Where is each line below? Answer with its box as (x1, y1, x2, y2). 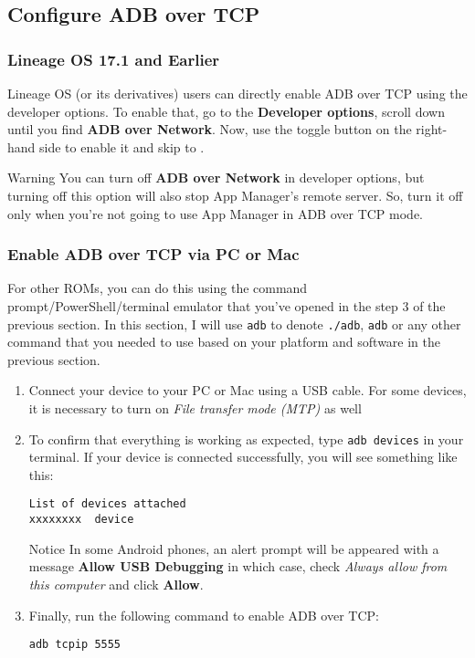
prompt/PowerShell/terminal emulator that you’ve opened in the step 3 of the (7, 296, 446, 315)
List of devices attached (28, 497, 186, 511)
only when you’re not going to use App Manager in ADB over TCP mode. (7, 204, 423, 223)
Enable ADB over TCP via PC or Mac (7, 243, 300, 266)
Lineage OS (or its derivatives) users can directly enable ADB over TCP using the (7, 84, 468, 102)
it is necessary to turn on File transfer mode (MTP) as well (28, 399, 362, 417)
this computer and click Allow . (28, 574, 204, 593)
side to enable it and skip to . (39, 137, 205, 156)
